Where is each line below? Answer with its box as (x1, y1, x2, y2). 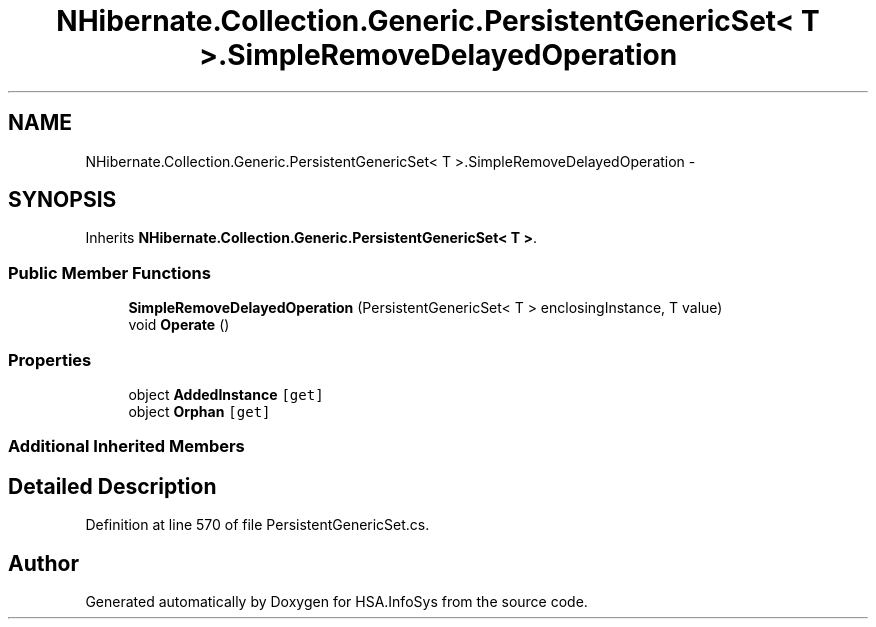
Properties (8, 349, 92, 370)
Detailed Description (8, 473, 217, 499)
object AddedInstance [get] (128, 385, 324, 403)
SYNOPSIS (8, 187, 117, 213)
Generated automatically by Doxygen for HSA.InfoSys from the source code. (85, 593, 588, 610)
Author (8, 550, 79, 576)
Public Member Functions (8, 262, 211, 283)
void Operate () (128, 316, 230, 334)
